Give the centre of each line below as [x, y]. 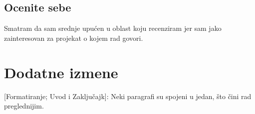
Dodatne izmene [61, 72]
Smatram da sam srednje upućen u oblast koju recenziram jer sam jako [113, 28]
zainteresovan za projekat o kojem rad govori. [74, 38]
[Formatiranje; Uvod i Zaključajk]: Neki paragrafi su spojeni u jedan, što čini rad [128, 96]
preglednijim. [24, 106]
